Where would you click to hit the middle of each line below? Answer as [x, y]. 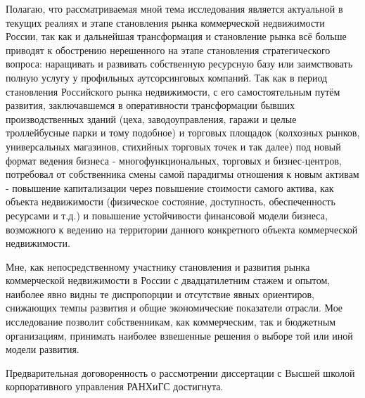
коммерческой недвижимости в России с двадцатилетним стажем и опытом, [168, 280]
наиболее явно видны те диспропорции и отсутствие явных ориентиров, [160, 294]
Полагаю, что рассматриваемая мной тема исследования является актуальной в [174, 8]
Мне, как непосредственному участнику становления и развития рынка [158, 266]
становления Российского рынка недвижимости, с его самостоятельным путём [173, 91]
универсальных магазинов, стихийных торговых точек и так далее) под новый [173, 146]
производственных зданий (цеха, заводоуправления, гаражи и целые [151, 118]
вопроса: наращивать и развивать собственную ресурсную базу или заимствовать [179, 64]
